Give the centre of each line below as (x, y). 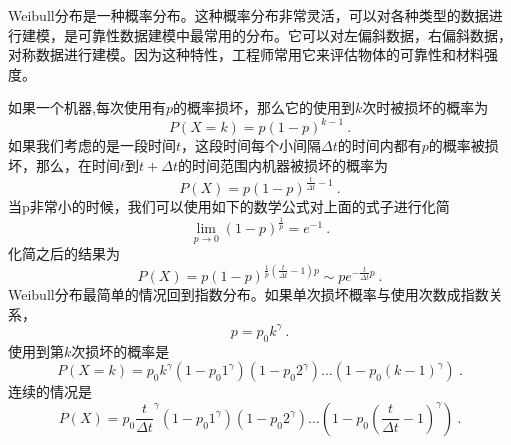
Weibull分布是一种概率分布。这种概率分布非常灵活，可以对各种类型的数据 (248, 15)
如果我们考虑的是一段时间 (92, 145)
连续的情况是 (50, 391)
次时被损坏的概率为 (425, 107)
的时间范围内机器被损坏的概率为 (282, 165)
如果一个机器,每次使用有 (87, 107)
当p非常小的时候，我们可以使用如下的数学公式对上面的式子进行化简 (229, 206)
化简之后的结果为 (64, 253)
